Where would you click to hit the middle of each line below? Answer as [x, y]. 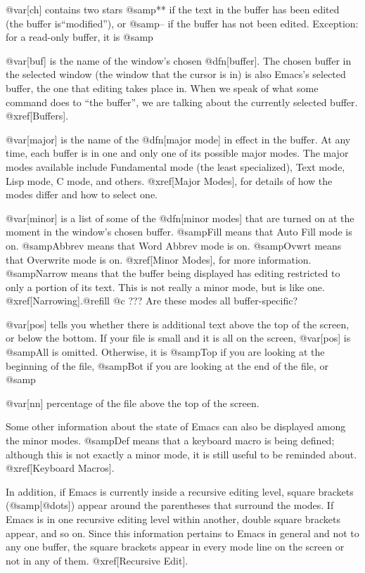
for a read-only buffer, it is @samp [79, 37]
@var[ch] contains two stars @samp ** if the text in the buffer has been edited [173, 9]
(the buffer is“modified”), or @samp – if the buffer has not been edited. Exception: [182, 23]
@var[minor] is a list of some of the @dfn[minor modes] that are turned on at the [180, 218]
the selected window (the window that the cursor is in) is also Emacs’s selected [176, 74]
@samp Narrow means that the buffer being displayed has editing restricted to [173, 273]
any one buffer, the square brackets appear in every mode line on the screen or [175, 547]
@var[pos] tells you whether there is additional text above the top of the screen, [178, 324]
